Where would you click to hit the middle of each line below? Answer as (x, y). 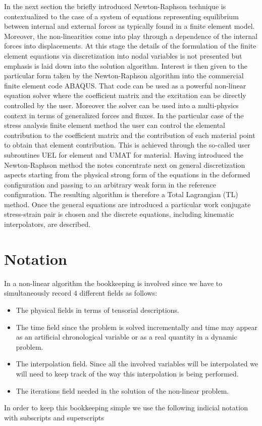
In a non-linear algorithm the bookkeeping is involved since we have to (113, 283)
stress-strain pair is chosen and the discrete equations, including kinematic (119, 214)
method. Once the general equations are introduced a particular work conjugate (127, 204)
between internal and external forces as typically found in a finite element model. (129, 26)
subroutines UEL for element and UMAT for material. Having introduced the (124, 154)
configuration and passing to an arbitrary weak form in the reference (110, 184)
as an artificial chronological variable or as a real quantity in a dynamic (126, 337)
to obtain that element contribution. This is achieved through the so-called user (127, 145)
